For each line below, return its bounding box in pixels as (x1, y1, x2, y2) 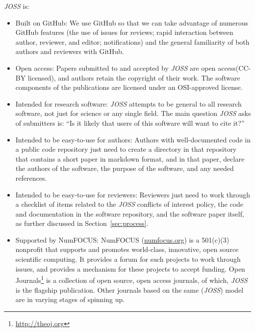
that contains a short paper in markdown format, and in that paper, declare (15, 153, 245, 164)
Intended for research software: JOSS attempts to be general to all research (15, 98, 242, 109)
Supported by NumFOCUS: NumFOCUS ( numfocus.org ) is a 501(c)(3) (15, 234, 229, 245)
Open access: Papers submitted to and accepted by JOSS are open (15, 62, 216, 73)
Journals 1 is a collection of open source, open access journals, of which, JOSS (15, 274, 248, 285)
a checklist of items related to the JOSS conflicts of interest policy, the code (15, 199, 244, 209)
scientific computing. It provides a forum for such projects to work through (15, 254, 241, 264)
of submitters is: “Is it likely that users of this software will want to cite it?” (15, 117, 245, 128)
